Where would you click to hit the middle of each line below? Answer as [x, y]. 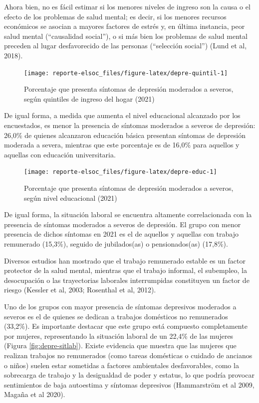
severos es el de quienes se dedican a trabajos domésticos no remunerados [116, 316]
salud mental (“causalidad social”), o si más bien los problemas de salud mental [126, 36]
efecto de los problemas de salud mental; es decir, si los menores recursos [115, 16]
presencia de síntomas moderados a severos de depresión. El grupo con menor [123, 224]
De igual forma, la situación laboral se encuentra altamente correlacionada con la [128, 214]
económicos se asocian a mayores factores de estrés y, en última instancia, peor [125, 26]
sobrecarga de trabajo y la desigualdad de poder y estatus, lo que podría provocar [129, 375]
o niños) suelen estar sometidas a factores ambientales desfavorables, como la [122, 365]
